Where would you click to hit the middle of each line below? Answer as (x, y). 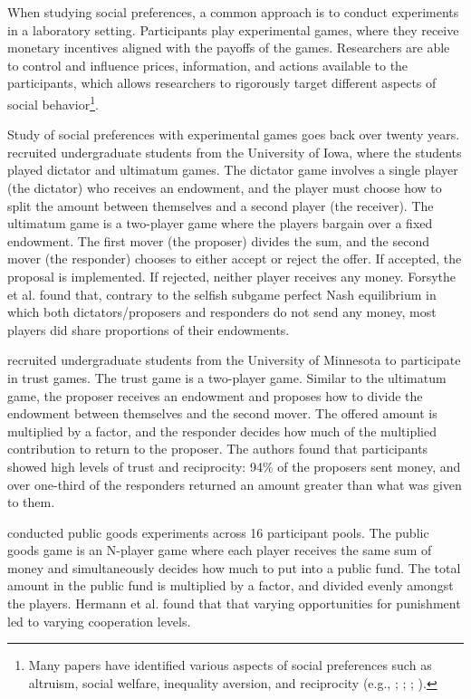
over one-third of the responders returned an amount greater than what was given (235, 484)
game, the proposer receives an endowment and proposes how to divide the (215, 395)
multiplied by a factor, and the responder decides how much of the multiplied (222, 431)
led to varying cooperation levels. (99, 621)
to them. (31, 502)
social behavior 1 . (53, 102)
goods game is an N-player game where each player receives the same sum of (220, 550)
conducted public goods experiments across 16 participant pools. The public (218, 532)
